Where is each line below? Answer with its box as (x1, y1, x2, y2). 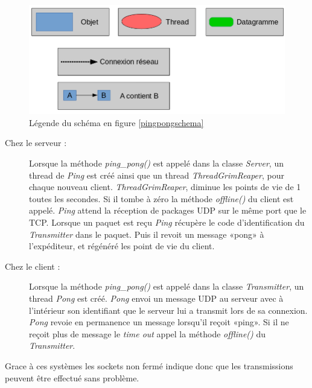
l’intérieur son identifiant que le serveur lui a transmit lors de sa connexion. (29, 304, 308, 316)
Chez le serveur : (5, 136, 67, 149)
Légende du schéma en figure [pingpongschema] (29, 116, 204, 129)
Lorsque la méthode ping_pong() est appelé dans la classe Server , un (29, 157, 284, 170)
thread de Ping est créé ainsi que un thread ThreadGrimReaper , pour (29, 168, 284, 181)
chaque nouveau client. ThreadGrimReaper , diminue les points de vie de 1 (29, 180, 301, 193)
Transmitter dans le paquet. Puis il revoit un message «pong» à (29, 227, 264, 240)
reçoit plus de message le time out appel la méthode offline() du (29, 327, 266, 340)
